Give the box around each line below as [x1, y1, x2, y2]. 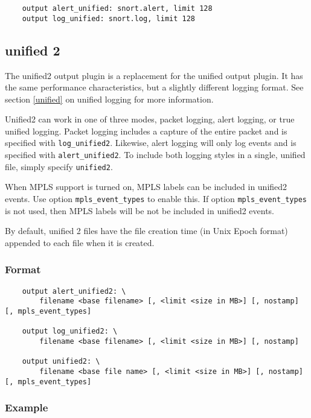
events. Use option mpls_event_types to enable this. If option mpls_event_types [5, 192, 307, 205]
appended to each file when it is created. [5, 236, 155, 249]
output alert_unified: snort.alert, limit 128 [22, 4, 213, 13]
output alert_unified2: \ [22, 287, 126, 296]
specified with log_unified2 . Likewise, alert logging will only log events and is [5, 136, 297, 149]
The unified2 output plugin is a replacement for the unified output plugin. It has [5, 69, 303, 81]
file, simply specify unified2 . [5, 160, 113, 173]
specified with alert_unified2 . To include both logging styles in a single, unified [5, 148, 306, 161]
